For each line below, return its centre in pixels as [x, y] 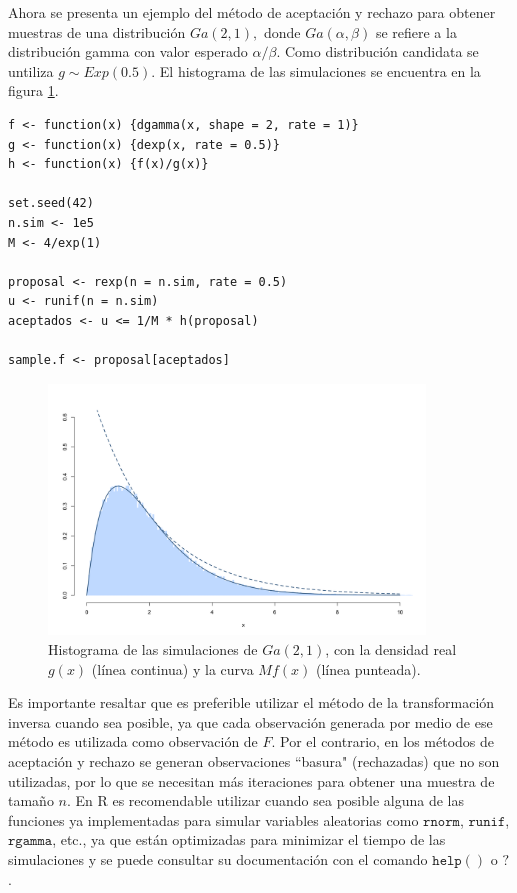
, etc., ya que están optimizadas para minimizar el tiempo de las [249, 839]
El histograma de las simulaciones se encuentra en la [320, 70]
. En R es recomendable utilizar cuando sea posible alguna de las [265, 800]
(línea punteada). [368, 668]
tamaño [31, 800]
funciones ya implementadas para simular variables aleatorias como [213, 819]
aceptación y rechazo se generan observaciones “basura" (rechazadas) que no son [254, 760]
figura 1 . [33, 90]
